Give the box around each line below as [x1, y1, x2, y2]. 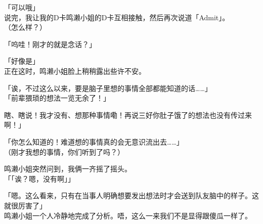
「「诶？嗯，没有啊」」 [4, 173, 75, 184]
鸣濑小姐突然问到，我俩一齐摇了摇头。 [4, 163, 131, 174]
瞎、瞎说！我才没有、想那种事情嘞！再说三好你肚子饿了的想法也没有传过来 [4, 109, 252, 120]
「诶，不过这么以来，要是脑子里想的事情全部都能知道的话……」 [4, 82, 212, 93]
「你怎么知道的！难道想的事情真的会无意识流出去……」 [4, 136, 184, 147]
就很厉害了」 [4, 200, 47, 210]
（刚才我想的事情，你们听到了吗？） [4, 146, 124, 157]
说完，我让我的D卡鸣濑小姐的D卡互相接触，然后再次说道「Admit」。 [4, 12, 230, 22]
